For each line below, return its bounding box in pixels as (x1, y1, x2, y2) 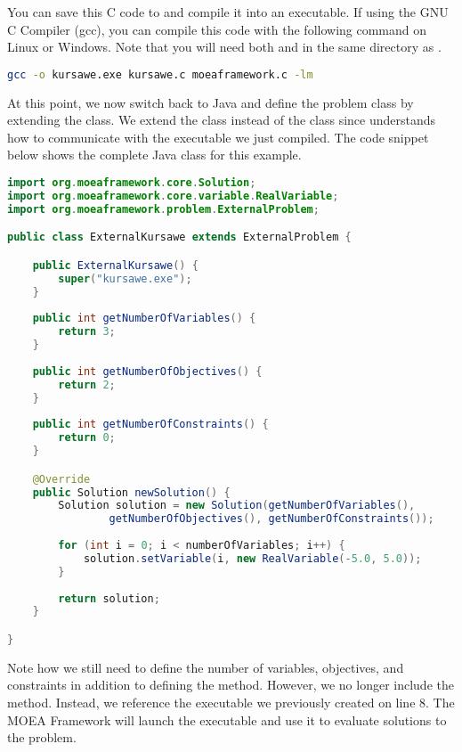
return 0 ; (58, 431, 116, 445)
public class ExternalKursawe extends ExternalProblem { (7, 231, 352, 244)
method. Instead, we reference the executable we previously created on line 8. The (7, 692, 455, 711)
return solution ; (58, 592, 160, 605)
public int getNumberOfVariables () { (32, 312, 256, 325)
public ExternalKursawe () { (32, 258, 199, 272)
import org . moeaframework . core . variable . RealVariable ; (7, 189, 339, 202)
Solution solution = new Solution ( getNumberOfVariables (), (58, 499, 416, 512)
